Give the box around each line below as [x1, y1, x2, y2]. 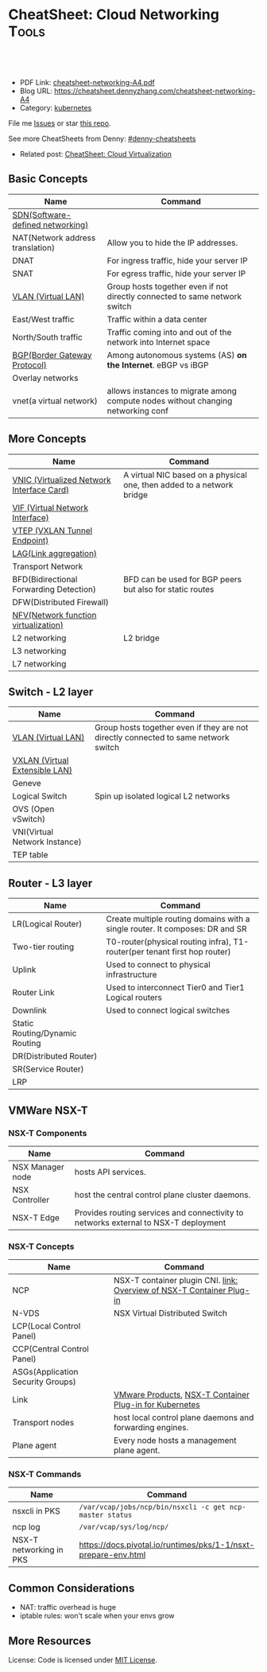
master [79, 1511, 104, 1520]
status [106, 1511, 133, 1520]
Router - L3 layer [8, 877, 93, 890]
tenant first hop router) [145, 947, 232, 958]
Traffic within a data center [106, 313, 208, 325]
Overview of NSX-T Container [114, 1285, 226, 1296]
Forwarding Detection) [12, 583, 97, 594]
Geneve [12, 778, 41, 789]
